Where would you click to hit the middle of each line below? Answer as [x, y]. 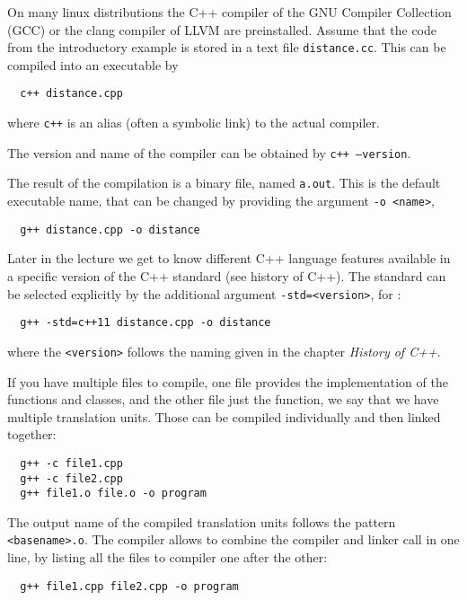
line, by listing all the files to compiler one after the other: [167, 557]
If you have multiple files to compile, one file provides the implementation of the [228, 381]
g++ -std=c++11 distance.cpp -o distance [145, 323]
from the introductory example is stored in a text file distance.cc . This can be [227, 47]
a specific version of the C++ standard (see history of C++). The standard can [227, 275]
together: [32, 434]
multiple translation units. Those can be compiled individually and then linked [224, 416]
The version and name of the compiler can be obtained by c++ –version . [209, 152]
